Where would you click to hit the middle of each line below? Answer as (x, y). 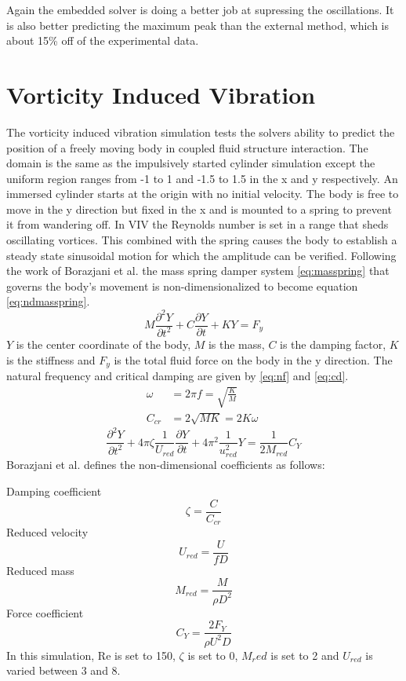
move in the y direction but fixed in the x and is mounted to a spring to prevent (199, 209)
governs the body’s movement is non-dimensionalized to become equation (182, 286)
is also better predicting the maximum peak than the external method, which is (198, 25)
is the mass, (236, 344)
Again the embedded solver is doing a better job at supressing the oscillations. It (200, 9)
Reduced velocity (47, 532)
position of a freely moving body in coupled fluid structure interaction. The (187, 147)
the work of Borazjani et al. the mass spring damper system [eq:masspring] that (198, 271)
